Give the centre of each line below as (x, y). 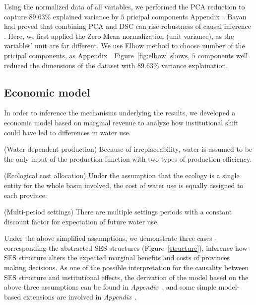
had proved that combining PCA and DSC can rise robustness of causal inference (128, 26)
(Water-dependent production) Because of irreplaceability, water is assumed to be (128, 149)
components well (223, 55)
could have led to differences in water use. (67, 132)
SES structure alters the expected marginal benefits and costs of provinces (117, 257)
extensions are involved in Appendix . (80, 296)
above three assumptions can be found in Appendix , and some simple (110, 287)
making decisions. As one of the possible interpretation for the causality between (127, 267)
